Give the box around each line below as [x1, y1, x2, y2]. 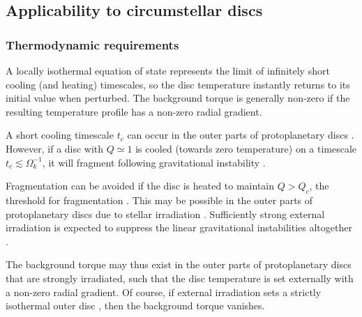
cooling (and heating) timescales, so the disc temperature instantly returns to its [6, 77, 350, 91]
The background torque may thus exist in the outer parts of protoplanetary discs [6, 257, 352, 272]
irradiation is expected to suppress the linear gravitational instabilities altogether [6, 220, 352, 235]
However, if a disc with [6, 141, 104, 155]
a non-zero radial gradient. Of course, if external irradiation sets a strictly [6, 284, 322, 299]
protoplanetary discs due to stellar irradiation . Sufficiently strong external [6, 206, 325, 221]
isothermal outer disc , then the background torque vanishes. [6, 298, 265, 313]
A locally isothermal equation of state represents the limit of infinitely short [6, 63, 330, 77]
